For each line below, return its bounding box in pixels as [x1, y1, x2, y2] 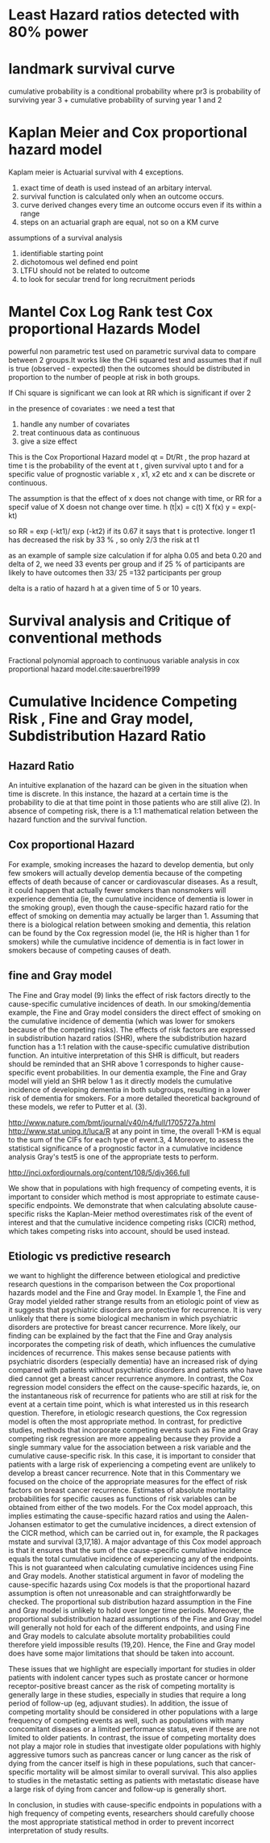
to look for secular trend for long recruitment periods [19, 275, 196, 284]
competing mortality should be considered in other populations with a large [8, 1707, 258, 1717]
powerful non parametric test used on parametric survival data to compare [8, 347, 256, 356]
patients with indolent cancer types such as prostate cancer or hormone [8, 1673, 248, 1682]
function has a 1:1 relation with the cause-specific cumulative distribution [8, 1041, 250, 1051]
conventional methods [8, 629, 163, 647]
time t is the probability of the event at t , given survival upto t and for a [8, 461, 244, 470]
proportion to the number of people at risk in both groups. [8, 372, 201, 381]
